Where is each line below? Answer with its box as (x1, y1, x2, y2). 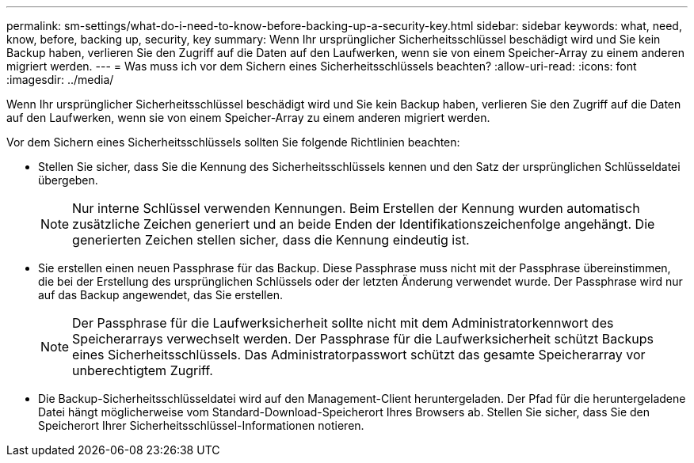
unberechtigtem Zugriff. (72, 362, 213, 378)
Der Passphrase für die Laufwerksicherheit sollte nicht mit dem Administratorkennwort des (72, 315, 614, 331)
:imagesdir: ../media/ (6, 73, 114, 86)
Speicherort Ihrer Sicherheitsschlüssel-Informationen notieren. (38, 419, 364, 432)
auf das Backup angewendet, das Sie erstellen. (38, 288, 283, 302)
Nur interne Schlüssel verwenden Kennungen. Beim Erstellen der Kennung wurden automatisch (72, 200, 640, 216)
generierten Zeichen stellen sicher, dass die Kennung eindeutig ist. (72, 232, 470, 248)
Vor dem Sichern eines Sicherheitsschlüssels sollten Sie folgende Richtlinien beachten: (6, 135, 460, 149)
